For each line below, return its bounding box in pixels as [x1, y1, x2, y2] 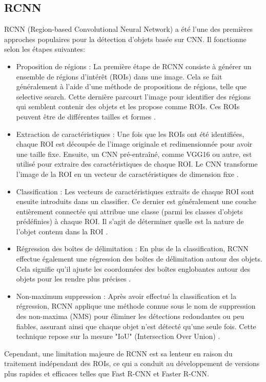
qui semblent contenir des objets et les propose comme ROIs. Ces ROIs [16, 101, 240, 112]
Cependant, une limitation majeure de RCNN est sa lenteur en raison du [4, 348, 233, 358]
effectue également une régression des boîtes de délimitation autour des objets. [16, 253, 262, 264]
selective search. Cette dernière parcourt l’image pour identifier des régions [16, 91, 251, 102]
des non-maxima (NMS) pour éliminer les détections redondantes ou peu [16, 311, 244, 321]
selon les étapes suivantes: [4, 44, 85, 54]
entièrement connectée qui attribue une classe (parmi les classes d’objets [16, 206, 243, 216]
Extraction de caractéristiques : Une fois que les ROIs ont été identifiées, [16, 128, 244, 139]
